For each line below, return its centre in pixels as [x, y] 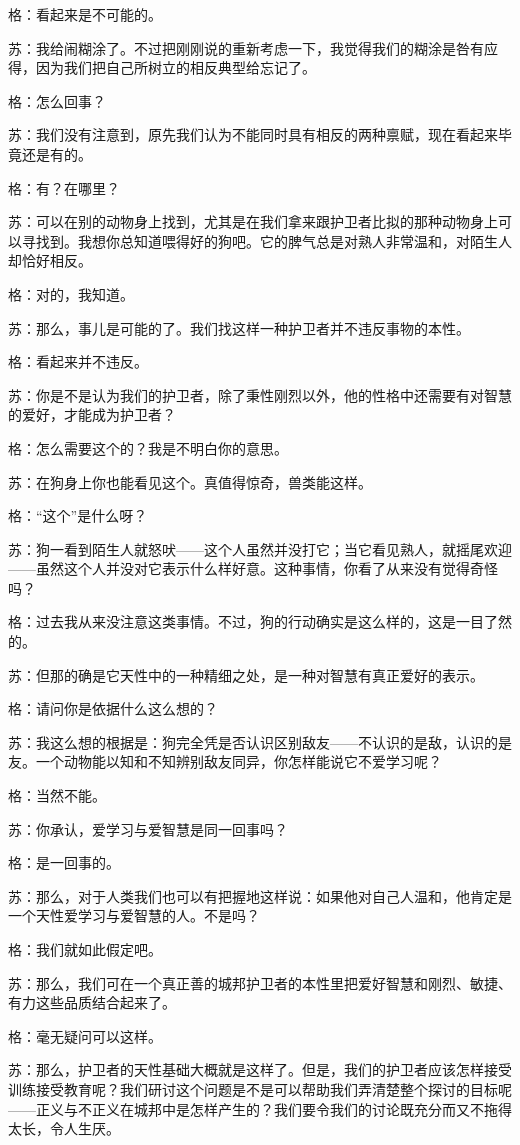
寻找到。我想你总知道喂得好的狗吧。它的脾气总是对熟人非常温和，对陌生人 [266, 240]
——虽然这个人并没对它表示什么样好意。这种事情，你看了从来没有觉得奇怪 [253, 568]
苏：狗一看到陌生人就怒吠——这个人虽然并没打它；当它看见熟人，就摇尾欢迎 [260, 548]
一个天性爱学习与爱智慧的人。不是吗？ [134, 915]
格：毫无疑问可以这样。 [85, 1035]
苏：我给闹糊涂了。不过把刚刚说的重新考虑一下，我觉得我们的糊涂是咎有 [246, 47]
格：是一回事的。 [64, 862]
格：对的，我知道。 [71, 293]
